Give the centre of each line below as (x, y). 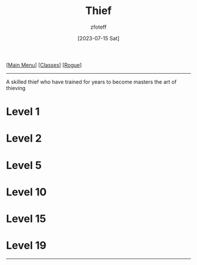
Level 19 (26, 245)
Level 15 (26, 218)
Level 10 (26, 192)
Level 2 (24, 138)
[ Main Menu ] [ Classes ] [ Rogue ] (44, 65)
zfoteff (98, 27)
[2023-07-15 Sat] (98, 38)
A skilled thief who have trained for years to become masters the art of (91, 82)
